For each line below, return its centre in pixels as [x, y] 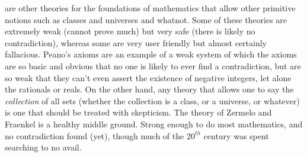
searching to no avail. [43, 147]
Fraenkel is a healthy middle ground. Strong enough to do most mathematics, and [154, 124]
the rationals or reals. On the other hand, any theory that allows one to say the [149, 89]
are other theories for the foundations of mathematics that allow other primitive [150, 8]
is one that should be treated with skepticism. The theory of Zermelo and [138, 112]
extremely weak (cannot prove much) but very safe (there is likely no [130, 31]
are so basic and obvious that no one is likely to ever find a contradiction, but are [153, 65]
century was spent [236, 135]
